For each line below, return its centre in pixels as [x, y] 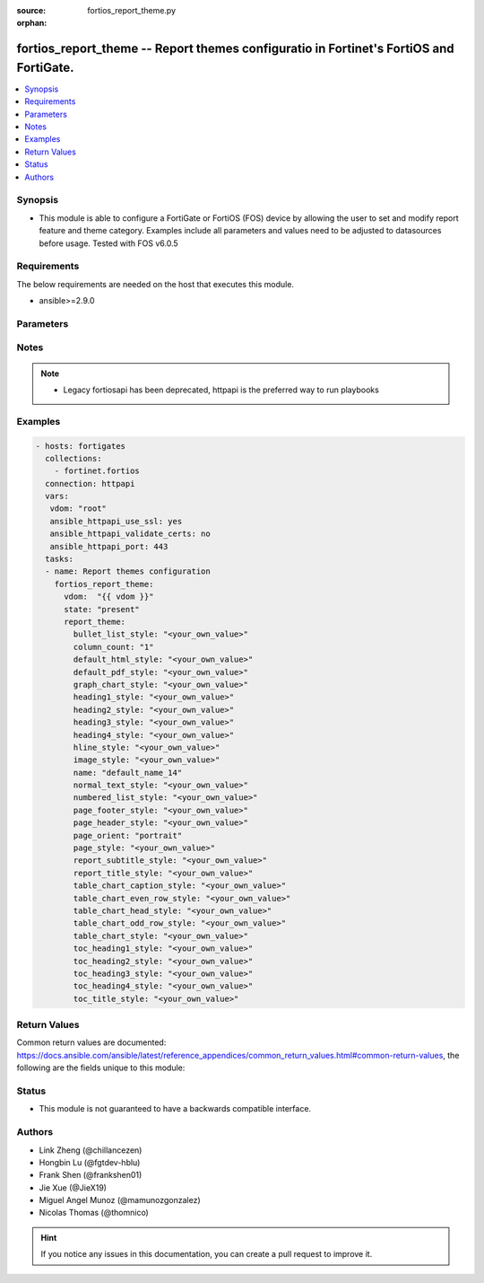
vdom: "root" [78, 509]
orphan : [32, 23]
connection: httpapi [90, 483]
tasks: [60, 559]
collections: [73, 458]
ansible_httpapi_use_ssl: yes [116, 521]
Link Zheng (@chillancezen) [91, 1150]
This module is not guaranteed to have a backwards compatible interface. [175, 1109]
